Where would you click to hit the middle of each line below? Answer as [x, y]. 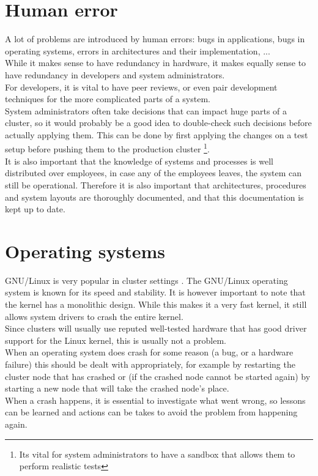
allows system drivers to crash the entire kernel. [94, 316]
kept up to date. [35, 209]
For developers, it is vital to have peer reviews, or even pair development [141, 87]
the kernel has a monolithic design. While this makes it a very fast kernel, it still [156, 304]
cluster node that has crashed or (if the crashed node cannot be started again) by [158, 376]
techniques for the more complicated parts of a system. [108, 99]
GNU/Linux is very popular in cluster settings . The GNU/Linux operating [146, 280]
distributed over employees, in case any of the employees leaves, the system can [153, 173]
